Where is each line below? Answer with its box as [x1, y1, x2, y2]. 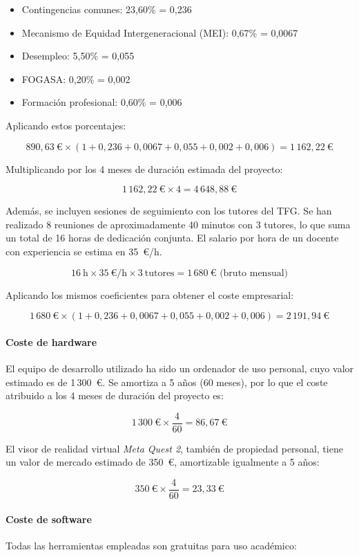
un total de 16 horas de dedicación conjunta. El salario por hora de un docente [6, 230, 339, 245]
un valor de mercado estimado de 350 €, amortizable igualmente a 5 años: [6, 455, 320, 469]
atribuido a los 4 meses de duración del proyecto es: [6, 388, 224, 403]
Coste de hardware [6, 334, 97, 349]
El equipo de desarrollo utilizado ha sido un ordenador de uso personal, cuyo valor [6, 360, 354, 375]
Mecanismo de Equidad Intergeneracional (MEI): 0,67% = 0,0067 [21, 25, 298, 39]
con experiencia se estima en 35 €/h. [6, 244, 162, 258]
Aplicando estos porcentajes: [6, 118, 126, 132]
